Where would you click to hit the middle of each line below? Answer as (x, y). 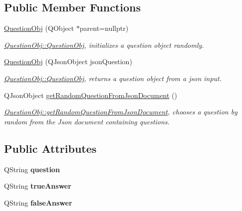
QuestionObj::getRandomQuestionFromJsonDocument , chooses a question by (121, 112)
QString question (32, 169)
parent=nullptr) (104, 28)
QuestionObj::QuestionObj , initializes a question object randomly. (104, 45)
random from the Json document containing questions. (87, 121)
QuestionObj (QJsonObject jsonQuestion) (68, 61)
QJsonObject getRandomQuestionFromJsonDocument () (91, 95)
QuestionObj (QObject (39, 28)
